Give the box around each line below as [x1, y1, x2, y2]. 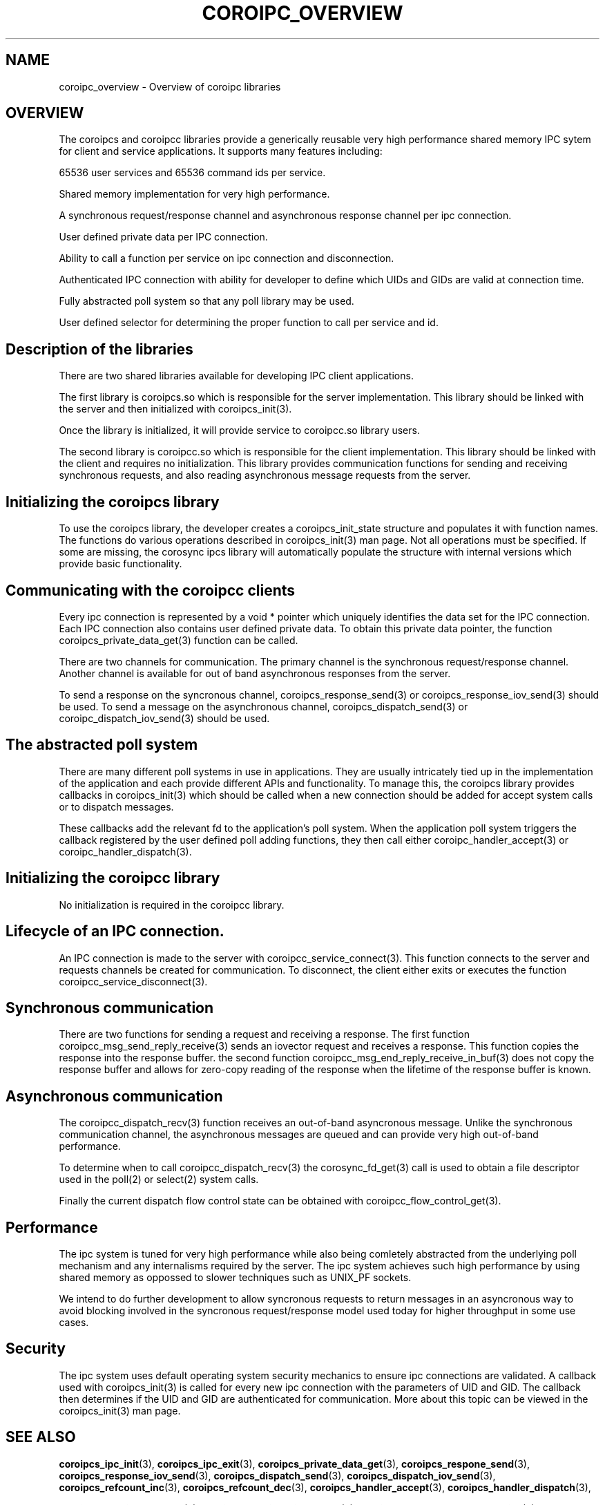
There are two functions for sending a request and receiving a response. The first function [59, 1028, 470, 1041]
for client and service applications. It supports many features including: [59, 145, 383, 158]
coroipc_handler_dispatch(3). [59, 845, 192, 858]
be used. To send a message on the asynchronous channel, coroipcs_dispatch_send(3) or [59, 700, 468, 712]
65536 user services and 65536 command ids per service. [59, 167, 326, 179]
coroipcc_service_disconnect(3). [59, 975, 208, 987]
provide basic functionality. [59, 558, 182, 570]
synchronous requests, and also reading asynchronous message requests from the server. [59, 469, 471, 482]
